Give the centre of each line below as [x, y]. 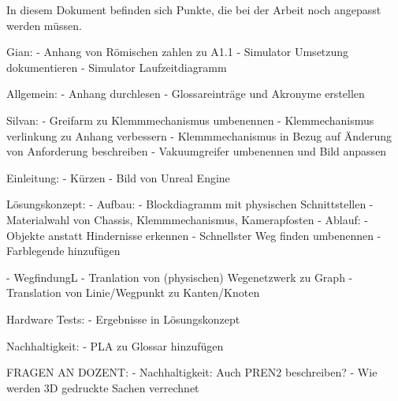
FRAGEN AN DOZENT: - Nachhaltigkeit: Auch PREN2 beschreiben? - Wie [192, 372]
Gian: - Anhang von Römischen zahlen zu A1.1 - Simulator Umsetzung [178, 52]
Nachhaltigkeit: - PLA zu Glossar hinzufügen [115, 345]
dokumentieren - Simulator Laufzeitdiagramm [117, 67]
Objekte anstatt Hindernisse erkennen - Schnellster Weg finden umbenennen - [194, 235]
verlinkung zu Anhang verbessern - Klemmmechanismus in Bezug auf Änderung [199, 135]
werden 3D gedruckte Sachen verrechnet [103, 387]
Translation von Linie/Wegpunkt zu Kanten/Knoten [133, 292]
